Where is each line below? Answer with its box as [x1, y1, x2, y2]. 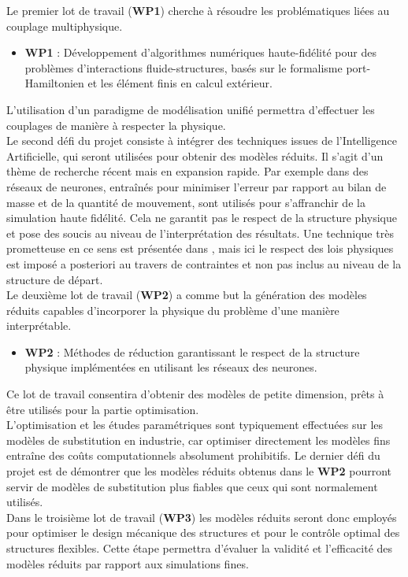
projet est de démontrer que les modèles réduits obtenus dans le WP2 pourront [6, 463, 392, 479]
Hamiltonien [24, 75, 84, 91]
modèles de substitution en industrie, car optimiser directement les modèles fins [6, 431, 391, 448]
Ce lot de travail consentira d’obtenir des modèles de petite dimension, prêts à [6, 386, 384, 402]
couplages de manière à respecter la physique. [6, 117, 226, 133]
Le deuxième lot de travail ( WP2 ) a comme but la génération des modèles [6, 287, 367, 303]
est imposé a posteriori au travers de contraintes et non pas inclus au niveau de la [6, 255, 402, 272]
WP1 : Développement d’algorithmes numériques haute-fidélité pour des [24, 44, 376, 61]
